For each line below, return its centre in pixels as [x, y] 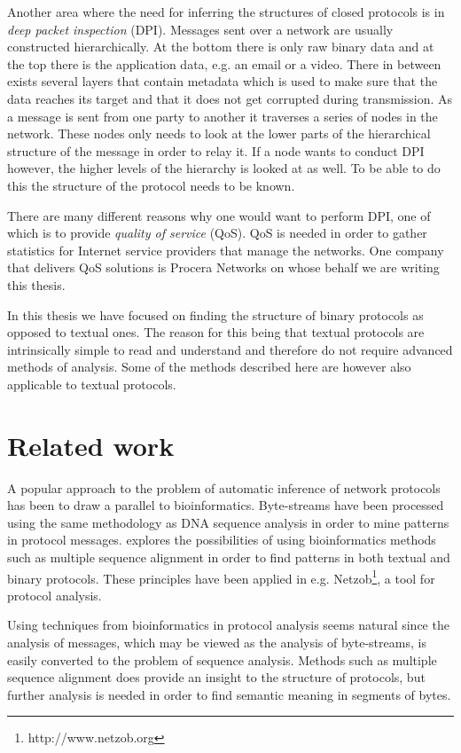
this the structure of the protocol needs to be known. [151, 185]
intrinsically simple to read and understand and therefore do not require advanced [230, 349]
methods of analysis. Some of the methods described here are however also [209, 367]
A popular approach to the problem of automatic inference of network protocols [224, 487]
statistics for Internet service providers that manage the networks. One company [226, 250]
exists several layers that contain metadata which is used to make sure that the [223, 81]
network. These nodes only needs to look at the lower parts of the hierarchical [219, 133]
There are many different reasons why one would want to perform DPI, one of [219, 215]
